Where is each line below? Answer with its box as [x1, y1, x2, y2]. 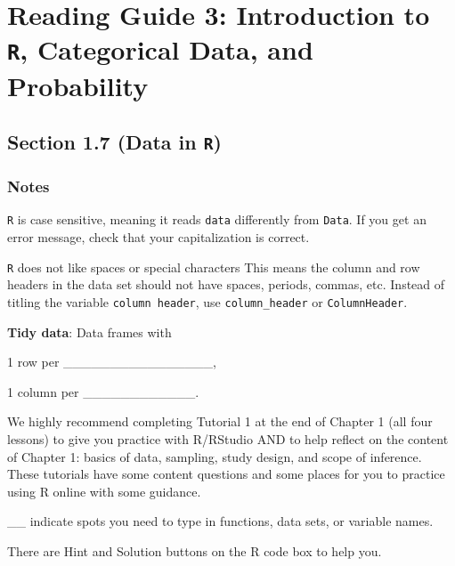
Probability [7, 67, 149, 103]
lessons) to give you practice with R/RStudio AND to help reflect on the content [7, 429, 449, 448]
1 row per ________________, [7, 352, 216, 371]
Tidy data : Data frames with [7, 322, 172, 341]
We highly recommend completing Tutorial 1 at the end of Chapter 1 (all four [7, 412, 433, 431]
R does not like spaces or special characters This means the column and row [7, 257, 420, 276]
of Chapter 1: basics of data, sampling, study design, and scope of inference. [7, 447, 422, 465]
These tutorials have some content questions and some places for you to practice [7, 465, 445, 483]
